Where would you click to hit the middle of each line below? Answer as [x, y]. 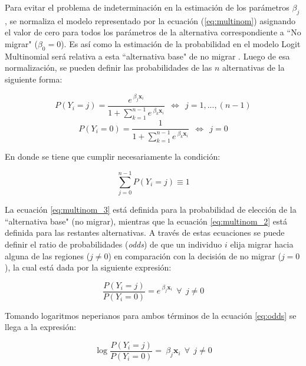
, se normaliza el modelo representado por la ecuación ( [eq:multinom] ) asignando [150, 20]
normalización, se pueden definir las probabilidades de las [108, 67]
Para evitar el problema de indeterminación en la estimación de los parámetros [147, 7]
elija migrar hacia [262, 244]
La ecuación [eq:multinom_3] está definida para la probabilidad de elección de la [151, 210]
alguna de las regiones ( [47, 255]
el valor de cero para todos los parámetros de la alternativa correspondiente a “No [153, 32]
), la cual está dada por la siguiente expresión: [88, 267]
